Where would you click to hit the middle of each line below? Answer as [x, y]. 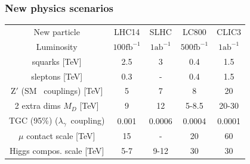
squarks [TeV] [57, 61]
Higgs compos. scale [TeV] [57, 150]
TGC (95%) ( [34, 120]
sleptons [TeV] [57, 76]
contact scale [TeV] [61, 136]
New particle [57, 31]
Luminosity [57, 46]
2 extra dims [38, 105]
